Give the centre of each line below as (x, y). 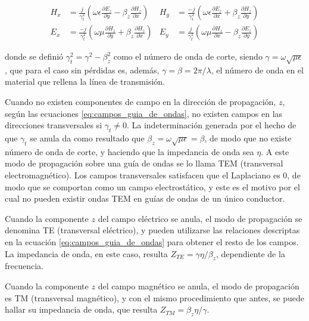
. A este (275, 151)
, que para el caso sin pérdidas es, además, (82, 70)
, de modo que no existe (248, 138)
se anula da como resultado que (87, 138)
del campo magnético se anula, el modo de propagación (199, 285)
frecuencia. (24, 266)
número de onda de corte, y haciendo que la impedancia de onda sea (129, 151)
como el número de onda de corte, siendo (188, 56)
